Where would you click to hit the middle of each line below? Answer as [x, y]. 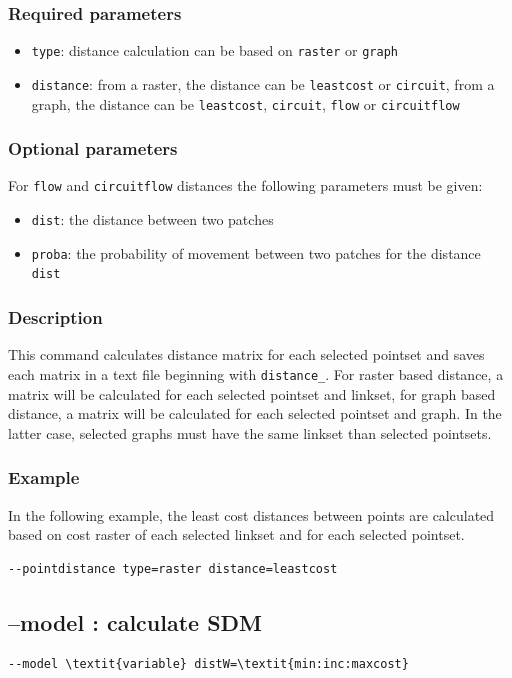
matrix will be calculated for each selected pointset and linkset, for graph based [252, 393]
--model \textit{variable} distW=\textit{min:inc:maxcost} [208, 664]
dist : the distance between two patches [152, 219]
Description [55, 316]
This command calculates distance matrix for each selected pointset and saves [246, 354]
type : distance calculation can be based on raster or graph [214, 50]
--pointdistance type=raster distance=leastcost [173, 568]
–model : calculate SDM [135, 621]
